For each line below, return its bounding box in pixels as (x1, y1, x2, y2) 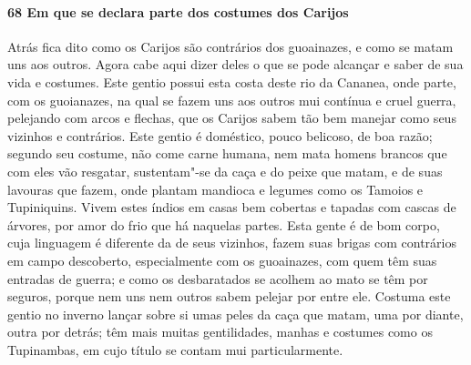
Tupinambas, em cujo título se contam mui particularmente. (7, 340, 343, 359)
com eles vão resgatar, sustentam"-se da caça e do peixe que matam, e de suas (7, 161, 443, 180)
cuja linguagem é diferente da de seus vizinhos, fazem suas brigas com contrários (7, 233, 456, 252)
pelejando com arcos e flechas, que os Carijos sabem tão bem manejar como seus (7, 108, 456, 127)
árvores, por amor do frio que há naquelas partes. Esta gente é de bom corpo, (7, 215, 440, 234)
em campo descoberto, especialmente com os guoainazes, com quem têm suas (7, 250, 437, 269)
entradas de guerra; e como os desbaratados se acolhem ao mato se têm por (7, 269, 428, 288)
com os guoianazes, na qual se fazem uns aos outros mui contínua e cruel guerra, (7, 90, 456, 109)
